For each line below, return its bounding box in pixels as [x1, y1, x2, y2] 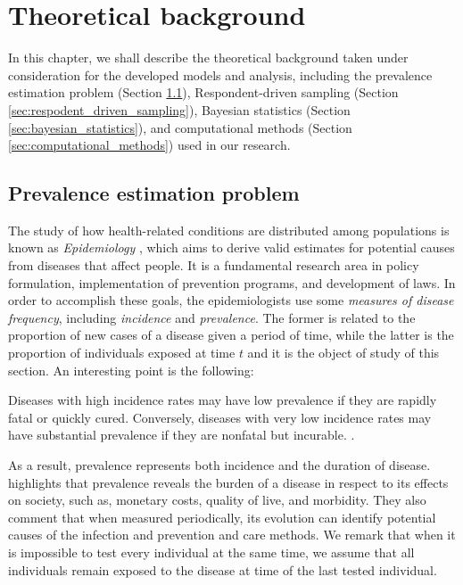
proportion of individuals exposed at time [8, 343, 236, 362]
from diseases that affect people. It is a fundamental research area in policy [8, 256, 419, 275]
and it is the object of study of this [247, 343, 440, 362]
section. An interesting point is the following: [8, 360, 254, 379]
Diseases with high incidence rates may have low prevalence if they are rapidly [8, 391, 437, 409]
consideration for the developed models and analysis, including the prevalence [8, 65, 433, 84]
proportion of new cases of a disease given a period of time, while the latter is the [8, 325, 454, 344]
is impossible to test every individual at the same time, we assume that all [8, 542, 415, 561]
